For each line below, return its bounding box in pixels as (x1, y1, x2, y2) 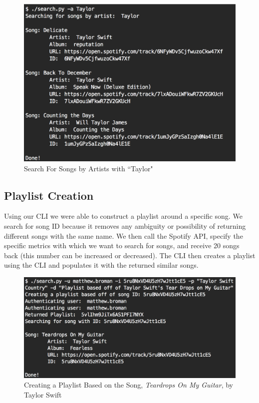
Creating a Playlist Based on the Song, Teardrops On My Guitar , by (24, 380, 233, 390)
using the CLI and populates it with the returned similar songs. (4, 260, 199, 270)
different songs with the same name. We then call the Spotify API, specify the (4, 230, 243, 241)
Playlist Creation (4, 187, 94, 203)
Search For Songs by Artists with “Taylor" (24, 163, 153, 173)
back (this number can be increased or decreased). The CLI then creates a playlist (4, 250, 256, 260)
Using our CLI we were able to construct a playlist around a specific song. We (4, 211, 243, 221)
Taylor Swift (24, 389, 62, 400)
